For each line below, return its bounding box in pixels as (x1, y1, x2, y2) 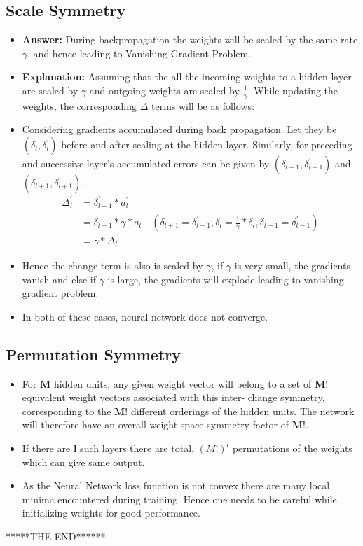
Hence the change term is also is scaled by (22, 258, 203, 273)
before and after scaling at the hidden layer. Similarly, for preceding (61, 137, 352, 151)
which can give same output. (22, 454, 145, 469)
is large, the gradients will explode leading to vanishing (107, 272, 344, 286)
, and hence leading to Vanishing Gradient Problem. (27, 45, 252, 60)
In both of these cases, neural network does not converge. (22, 309, 268, 323)
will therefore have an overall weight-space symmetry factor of (22, 417, 289, 432)
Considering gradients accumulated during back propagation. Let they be (22, 122, 337, 136)
